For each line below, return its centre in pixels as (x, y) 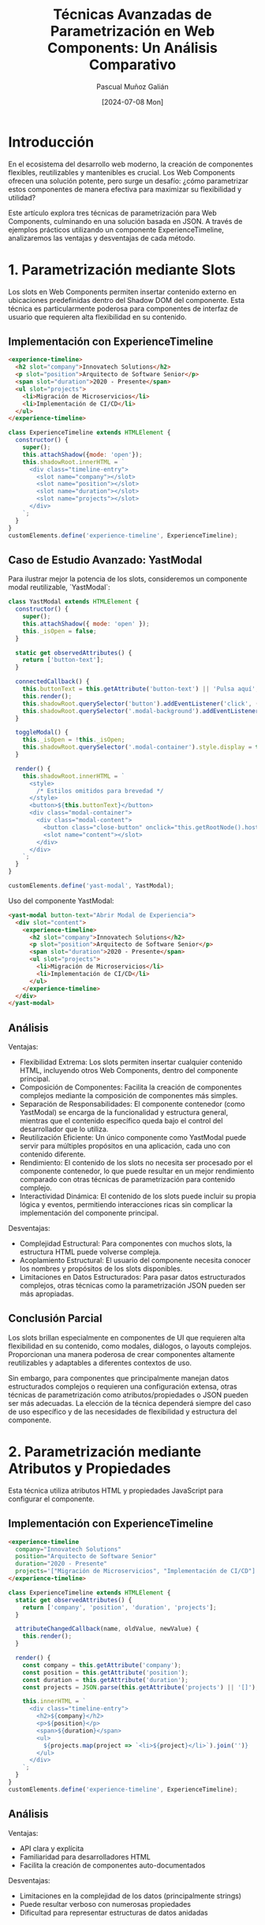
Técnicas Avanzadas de (132, 15)
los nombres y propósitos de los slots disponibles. (101, 1269)
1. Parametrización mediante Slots (122, 269)
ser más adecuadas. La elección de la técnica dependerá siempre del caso (130, 1403)
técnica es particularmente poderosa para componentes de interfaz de (123, 308)
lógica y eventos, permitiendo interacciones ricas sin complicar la (126, 1205)
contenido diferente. (52, 1154)
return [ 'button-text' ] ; (63, 660)
